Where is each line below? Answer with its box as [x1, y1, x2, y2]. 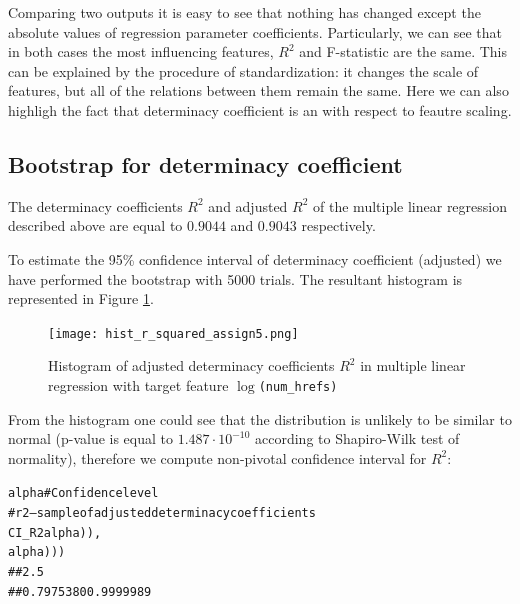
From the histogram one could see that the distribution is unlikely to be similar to [8, 408, 512, 429]
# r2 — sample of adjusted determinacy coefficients [8, 506, 316, 521]
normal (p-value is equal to [8, 428, 174, 449]
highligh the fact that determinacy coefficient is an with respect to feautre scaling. [8, 99, 512, 120]
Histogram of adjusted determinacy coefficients [48, 355, 335, 376]
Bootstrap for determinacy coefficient [8, 148, 403, 179]
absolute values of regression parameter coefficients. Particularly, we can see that [8, 21, 502, 42]
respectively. [301, 215, 376, 236]
